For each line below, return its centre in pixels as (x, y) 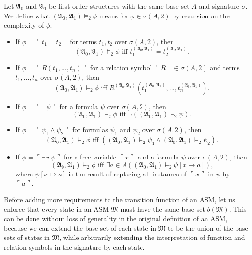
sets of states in (27, 237)
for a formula (79, 106)
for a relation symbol (121, 67)
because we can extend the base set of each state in (80, 228)
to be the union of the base (208, 228)
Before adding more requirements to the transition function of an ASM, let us (119, 199)
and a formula (158, 157)
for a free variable (90, 157)
